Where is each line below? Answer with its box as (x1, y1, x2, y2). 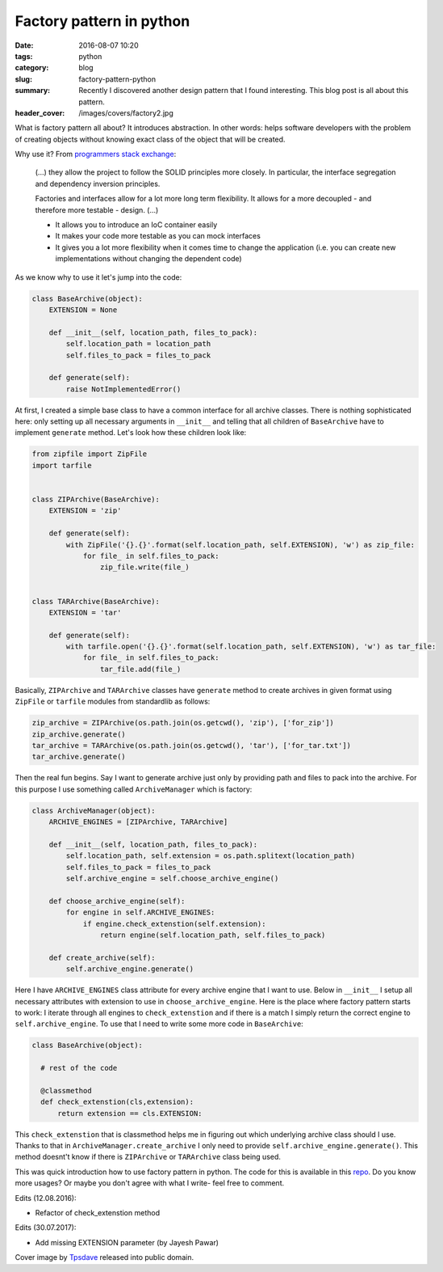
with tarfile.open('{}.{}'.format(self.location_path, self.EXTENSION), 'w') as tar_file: (65, 642, 437, 651)
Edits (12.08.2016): (15, 1193, 77, 1202)
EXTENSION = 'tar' (48, 607, 122, 617)
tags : (15, 51, 33, 61)
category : (15, 63, 49, 73)
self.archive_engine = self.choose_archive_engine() (65, 874, 279, 883)
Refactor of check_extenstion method (35, 1208, 161, 1218)
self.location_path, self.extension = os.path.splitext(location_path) (65, 852, 356, 860)
